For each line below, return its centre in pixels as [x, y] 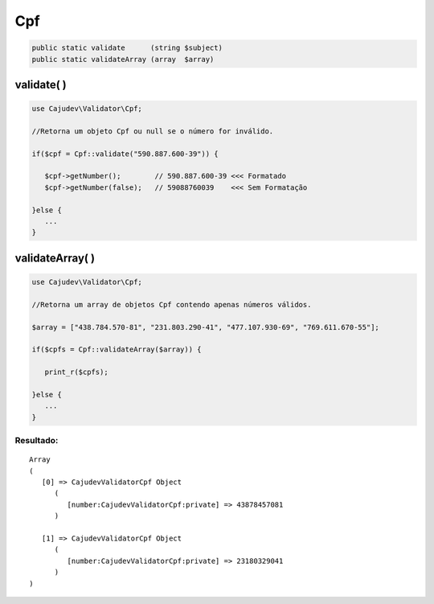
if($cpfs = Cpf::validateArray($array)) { [117, 349]
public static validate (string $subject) [127, 48]
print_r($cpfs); [76, 372]
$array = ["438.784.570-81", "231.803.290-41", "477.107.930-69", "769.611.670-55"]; [205, 327]
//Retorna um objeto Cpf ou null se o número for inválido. [153, 131]
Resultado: [37, 441]
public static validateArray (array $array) [123, 59]
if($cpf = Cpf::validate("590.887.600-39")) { [125, 154]
